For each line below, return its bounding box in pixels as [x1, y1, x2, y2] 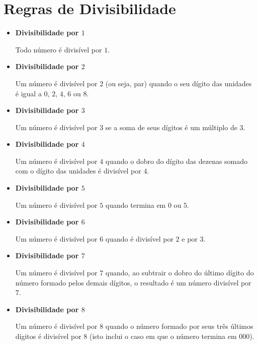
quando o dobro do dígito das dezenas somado [105, 155, 248, 166]
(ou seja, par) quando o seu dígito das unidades [105, 78, 252, 88]
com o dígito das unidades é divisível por [15, 165, 141, 176]
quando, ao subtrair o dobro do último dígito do [105, 267, 254, 278]
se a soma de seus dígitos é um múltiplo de [105, 122, 237, 132]
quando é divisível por [105, 233, 174, 244]
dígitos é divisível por [15, 331, 81, 341]
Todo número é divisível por [15, 44, 102, 54]
